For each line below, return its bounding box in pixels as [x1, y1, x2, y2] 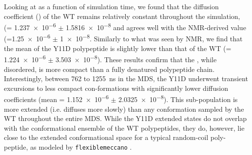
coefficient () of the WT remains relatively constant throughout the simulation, [4, 11, 240, 21]
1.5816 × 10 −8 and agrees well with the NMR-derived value [65, 21, 246, 32]
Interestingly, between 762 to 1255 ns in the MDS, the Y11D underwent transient [4, 73, 248, 84]
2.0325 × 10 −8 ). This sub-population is [118, 93, 238, 104]
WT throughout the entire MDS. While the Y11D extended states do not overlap [4, 113, 247, 123]
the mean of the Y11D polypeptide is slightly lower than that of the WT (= [4, 43, 232, 53]
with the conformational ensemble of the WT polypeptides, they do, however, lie [4, 122, 245, 133]
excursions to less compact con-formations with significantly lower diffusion [4, 83, 228, 93]
